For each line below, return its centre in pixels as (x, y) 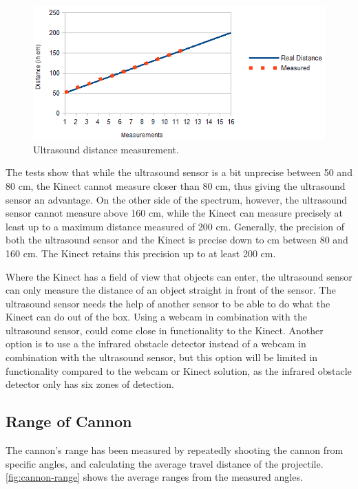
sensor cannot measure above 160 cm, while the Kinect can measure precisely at (175, 213)
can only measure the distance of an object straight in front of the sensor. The (171, 290)
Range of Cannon (69, 421)
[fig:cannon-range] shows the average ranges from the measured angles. (154, 477)
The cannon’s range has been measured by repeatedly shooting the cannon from (175, 450)
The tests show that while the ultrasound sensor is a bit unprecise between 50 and (179, 172)
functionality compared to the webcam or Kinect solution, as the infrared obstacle (179, 370)
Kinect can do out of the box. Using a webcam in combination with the (156, 317)
